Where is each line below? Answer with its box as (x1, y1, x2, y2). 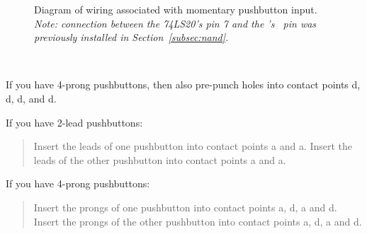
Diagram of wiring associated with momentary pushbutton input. (34, 2, 317, 16)
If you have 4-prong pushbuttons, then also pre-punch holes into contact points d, (6, 77, 361, 92)
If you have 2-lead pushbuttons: (6, 115, 143, 129)
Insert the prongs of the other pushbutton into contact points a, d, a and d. (33, 213, 362, 228)
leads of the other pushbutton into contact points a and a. (33, 152, 286, 167)
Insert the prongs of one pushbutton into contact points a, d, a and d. (33, 199, 337, 214)
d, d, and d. (6, 90, 57, 105)
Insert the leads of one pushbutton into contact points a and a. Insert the (33, 139, 353, 153)
